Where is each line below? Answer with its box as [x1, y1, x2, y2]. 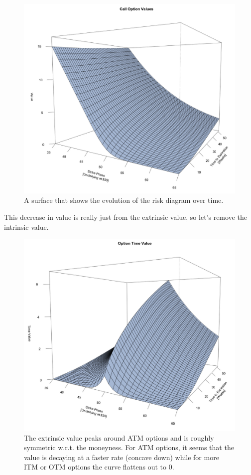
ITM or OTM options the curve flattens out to [24, 462, 167, 472]
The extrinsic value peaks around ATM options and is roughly [24, 432, 214, 443]
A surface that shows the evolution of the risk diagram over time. [24, 195, 224, 205]
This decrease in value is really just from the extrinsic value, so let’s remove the [4, 212, 247, 222]
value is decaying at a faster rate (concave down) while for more [24, 452, 219, 462]
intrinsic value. [4, 221, 49, 232]
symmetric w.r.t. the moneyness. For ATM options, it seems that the [24, 442, 234, 453]
